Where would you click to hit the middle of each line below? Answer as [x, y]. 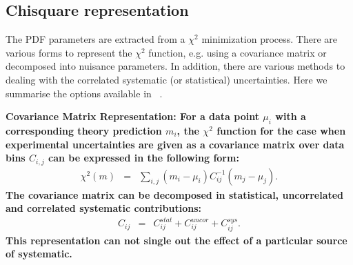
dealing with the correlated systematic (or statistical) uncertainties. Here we [167, 79]
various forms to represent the [69, 52]
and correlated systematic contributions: [103, 208]
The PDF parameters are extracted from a [95, 39]
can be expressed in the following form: [144, 158]
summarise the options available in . [84, 93]
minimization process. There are [270, 39]
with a [291, 116]
